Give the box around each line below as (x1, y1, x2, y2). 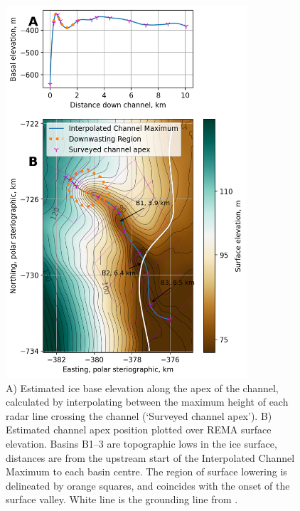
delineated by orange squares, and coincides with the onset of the (6, 478, 290, 492)
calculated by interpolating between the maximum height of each (6, 394, 289, 409)
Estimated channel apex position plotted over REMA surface (6, 422, 272, 437)
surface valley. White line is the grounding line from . (6, 492, 238, 507)
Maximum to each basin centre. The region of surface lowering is (6, 464, 287, 479)
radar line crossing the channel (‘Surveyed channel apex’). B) (6, 408, 272, 423)
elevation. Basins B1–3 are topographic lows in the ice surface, (6, 436, 277, 451)
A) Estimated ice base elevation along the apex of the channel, (6, 380, 279, 395)
